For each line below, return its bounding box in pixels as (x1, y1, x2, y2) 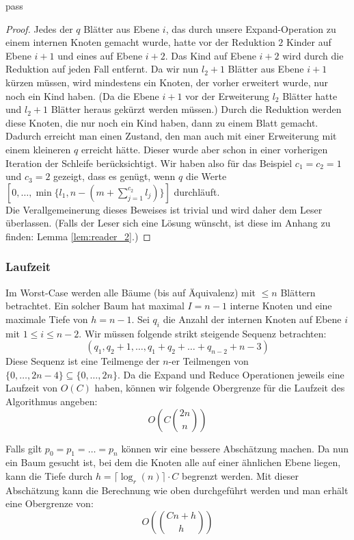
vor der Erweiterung (185, 88, 269, 103)
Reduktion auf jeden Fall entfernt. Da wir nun (5, 62, 199, 76)
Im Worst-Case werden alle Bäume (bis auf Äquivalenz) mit (5, 285, 256, 299)
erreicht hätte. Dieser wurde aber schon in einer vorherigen (81, 142, 328, 156)
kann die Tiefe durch (5, 469, 93, 483)
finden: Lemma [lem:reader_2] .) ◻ (5, 229, 151, 243)
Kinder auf (286, 35, 331, 49)
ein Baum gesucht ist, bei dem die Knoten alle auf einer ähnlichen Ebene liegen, (5, 455, 341, 470)
